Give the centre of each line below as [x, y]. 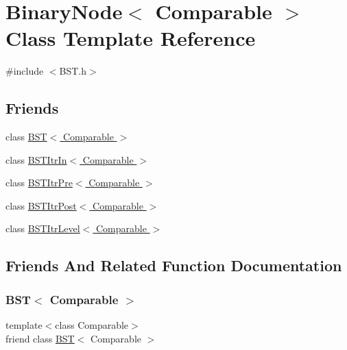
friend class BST [40, 338]
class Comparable [92, 325]
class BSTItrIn [36, 159]
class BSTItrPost [41, 205]
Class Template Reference [131, 38]
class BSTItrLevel [43, 228]
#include [25, 71]
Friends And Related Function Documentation [174, 265]
